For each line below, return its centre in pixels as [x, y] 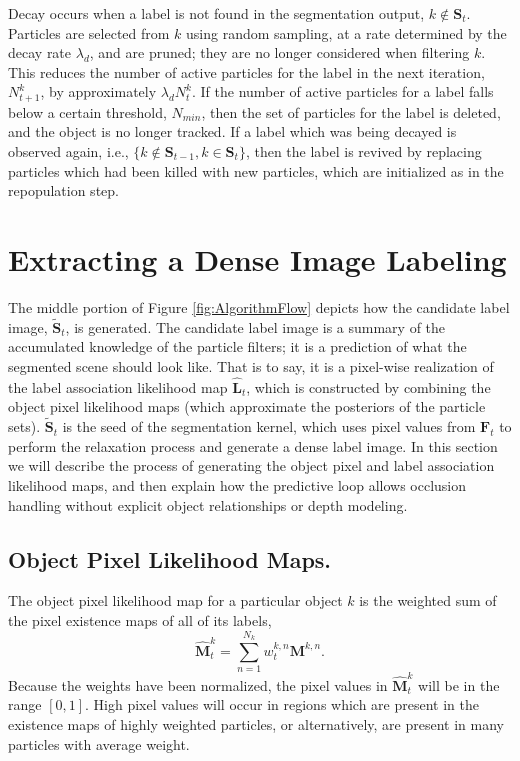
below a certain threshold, [87, 111]
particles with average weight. [99, 743]
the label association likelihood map [118, 386]
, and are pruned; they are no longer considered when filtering [279, 52]
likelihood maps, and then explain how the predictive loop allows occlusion [237, 484]
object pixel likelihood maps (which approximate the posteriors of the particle [247, 406]
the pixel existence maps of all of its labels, [140, 619]
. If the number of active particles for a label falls [342, 91]
